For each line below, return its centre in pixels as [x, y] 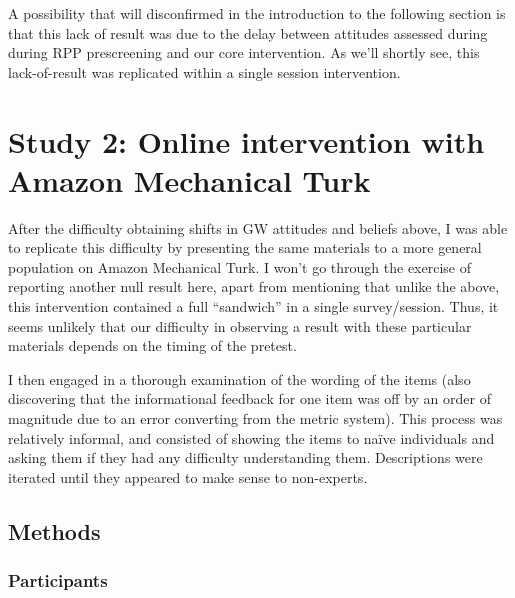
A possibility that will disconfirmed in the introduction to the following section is [257, 13]
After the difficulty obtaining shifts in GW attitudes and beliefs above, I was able [258, 227]
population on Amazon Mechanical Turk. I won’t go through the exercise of [239, 266]
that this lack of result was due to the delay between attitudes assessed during [248, 32]
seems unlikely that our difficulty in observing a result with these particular [240, 325]
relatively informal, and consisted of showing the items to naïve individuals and [251, 437]
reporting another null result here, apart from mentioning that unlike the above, [254, 286]
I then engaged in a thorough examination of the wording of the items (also [239, 378]
